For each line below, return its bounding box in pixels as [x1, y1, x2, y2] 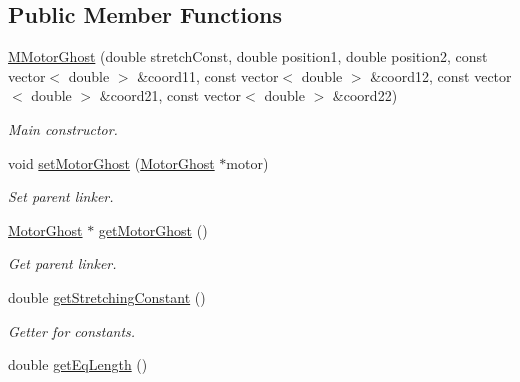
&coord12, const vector [370, 65, 512, 86]
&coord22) [332, 85, 398, 106]
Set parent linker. [8, 186, 114, 207]
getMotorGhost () [98, 219, 208, 240]
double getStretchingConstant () [8, 286, 206, 307]
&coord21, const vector [99, 85, 242, 106]
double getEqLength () [8, 354, 148, 375]
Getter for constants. [8, 320, 136, 341]
